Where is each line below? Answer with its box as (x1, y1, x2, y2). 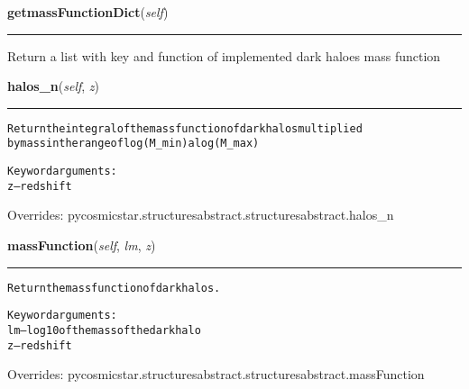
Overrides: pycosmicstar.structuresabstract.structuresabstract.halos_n (7, 205, 394, 224)
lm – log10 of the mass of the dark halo (7, 323, 201, 337)
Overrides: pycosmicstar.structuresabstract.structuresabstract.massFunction (7, 365, 425, 384)
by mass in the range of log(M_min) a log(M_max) (7, 137, 260, 150)
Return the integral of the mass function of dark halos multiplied (7, 122, 363, 135)
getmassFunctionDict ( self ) (7, 3, 169, 21)
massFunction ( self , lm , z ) (7, 236, 156, 254)
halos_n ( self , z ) (7, 77, 100, 95)
